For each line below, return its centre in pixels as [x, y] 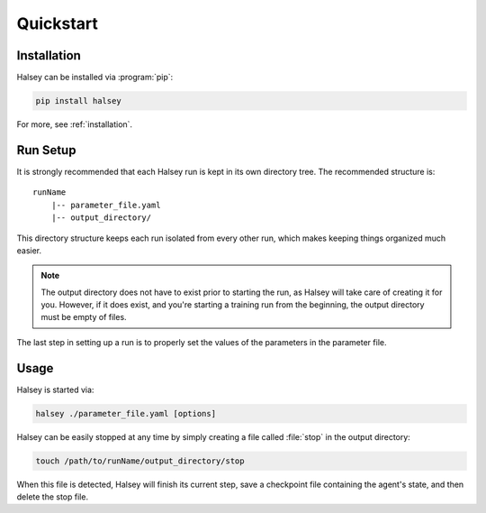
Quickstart [58, 23]
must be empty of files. [84, 317]
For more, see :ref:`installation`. [75, 124]
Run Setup [46, 150]
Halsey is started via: [55, 389]
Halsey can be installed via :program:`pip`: [95, 78]
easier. [29, 250]
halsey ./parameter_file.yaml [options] [126, 413]
